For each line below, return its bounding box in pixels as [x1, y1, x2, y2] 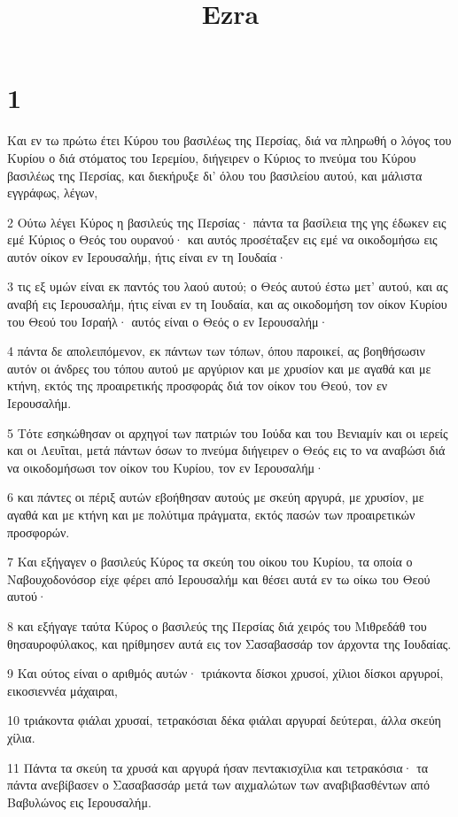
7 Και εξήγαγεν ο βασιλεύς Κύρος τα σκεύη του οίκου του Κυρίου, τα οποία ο [7, 552, 413, 571]
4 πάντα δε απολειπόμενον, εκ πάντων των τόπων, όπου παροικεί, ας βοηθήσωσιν [7, 342, 425, 360]
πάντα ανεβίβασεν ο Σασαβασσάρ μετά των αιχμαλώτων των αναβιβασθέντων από [7, 775, 430, 794]
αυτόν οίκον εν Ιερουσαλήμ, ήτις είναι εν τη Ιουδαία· [7, 247, 287, 266]
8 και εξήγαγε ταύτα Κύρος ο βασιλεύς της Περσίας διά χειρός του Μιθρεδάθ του [7, 616, 427, 635]
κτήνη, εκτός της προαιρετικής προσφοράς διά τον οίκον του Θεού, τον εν [7, 376, 388, 395]
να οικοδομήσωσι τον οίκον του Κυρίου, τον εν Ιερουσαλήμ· [7, 458, 325, 476]
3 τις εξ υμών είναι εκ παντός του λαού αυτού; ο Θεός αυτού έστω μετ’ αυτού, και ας [7, 277, 448, 296]
